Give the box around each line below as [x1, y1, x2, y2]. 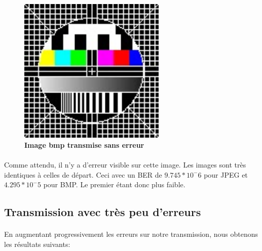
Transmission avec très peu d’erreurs [4, 204, 201, 220]
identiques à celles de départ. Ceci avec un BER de [4, 169, 162, 180]
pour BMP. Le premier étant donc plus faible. [43, 179, 185, 190]
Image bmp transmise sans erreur [24, 139, 144, 150]
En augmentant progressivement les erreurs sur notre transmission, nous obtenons [4, 229, 258, 239]
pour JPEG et [204, 169, 248, 180]
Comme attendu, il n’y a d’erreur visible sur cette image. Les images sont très [4, 159, 246, 170]
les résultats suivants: [4, 238, 70, 249]
